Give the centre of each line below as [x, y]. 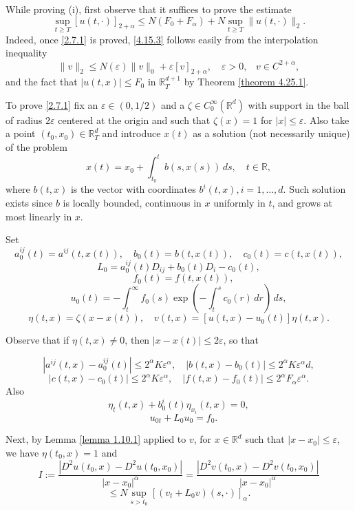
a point [21, 133]
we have [22, 452]
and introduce [131, 133]
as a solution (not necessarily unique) [271, 133]
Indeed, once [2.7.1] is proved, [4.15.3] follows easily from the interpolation [162, 39]
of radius [24, 119]
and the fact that [42, 82]
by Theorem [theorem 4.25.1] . [246, 82]
